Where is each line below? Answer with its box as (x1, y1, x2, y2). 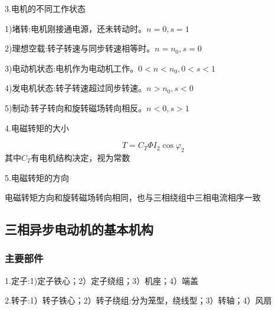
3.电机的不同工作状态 (5, 2, 86, 14)
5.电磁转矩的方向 (5, 171, 69, 183)
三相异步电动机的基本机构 (5, 220, 153, 238)
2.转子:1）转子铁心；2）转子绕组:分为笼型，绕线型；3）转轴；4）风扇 (5, 294, 272, 306)
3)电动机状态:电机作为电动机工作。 (5, 62, 139, 74)
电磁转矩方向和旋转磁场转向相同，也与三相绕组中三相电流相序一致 (5, 191, 261, 204)
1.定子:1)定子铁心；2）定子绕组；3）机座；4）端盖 (5, 274, 199, 286)
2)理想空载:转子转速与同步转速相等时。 (5, 42, 155, 54)
